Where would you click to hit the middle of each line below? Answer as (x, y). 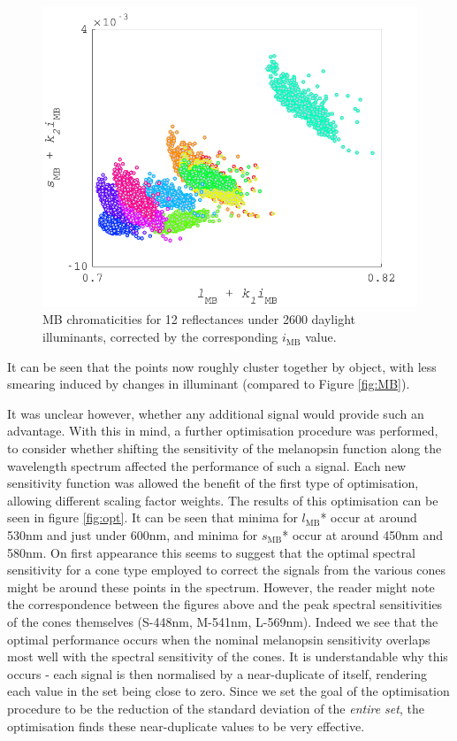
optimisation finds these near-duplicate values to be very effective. (186, 726)
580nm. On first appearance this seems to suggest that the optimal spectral (211, 552)
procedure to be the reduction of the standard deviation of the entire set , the (216, 708)
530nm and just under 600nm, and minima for (133, 534)
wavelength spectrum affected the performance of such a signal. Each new (207, 465)
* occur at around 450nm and (362, 534)
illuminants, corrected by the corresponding (160, 337)
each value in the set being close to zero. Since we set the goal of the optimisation (228, 691)
